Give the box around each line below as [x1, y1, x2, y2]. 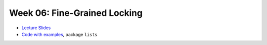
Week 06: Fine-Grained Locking [9, 7, 143, 18]
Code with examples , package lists [21, 31, 98, 37]
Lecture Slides [21, 25, 51, 31]
